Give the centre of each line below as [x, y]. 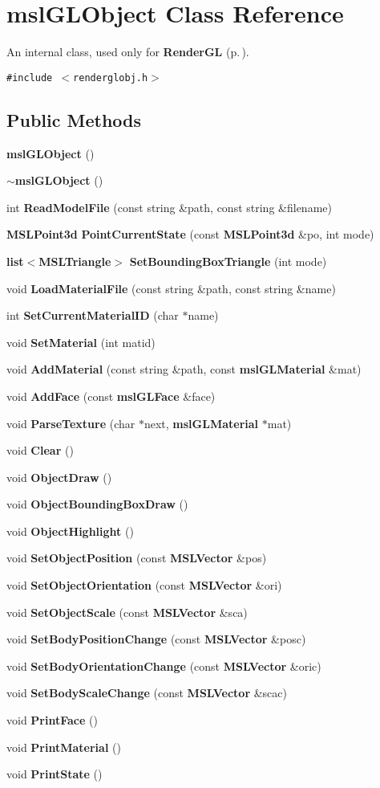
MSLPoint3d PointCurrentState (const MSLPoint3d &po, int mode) [190, 234]
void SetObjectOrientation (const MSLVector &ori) [144, 585]
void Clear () [40, 450]
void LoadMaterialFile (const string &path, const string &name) [171, 288]
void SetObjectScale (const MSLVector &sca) [127, 612]
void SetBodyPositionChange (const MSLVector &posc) [156, 639]
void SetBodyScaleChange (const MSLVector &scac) [147, 693]
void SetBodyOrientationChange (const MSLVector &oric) [164, 666]
